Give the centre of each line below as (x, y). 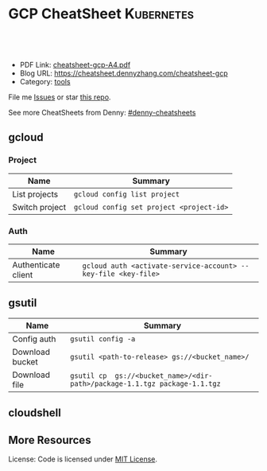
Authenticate (36, 265)
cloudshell (35, 413)
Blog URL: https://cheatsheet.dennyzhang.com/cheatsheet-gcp (124, 73)
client (23, 274)
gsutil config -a (103, 339)
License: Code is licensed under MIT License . (83, 459)
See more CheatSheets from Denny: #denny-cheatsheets (102, 112)
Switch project (39, 207)
